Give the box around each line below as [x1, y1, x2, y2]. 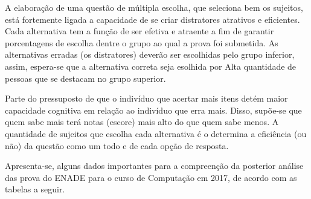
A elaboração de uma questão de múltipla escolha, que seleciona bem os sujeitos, [5, 1, 303, 13]
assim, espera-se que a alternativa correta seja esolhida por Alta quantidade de [5, 60, 297, 72]
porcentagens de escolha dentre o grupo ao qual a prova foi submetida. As [5, 36, 278, 49]
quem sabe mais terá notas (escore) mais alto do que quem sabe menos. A [5, 115, 279, 128]
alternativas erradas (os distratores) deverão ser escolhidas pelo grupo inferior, [5, 48, 295, 61]
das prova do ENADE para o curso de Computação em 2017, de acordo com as [5, 171, 297, 183]
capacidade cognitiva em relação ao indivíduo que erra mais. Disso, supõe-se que [5, 103, 302, 116]
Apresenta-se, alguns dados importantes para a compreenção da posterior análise [5, 159, 304, 172]
